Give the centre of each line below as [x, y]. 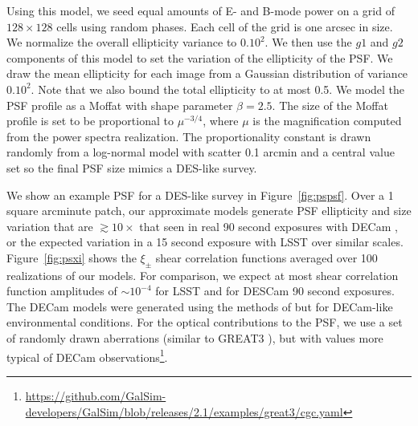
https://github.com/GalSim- [96, 395]
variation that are [50, 226]
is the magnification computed [327, 121]
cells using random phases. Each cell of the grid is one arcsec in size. [225, 26]
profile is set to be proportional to [90, 121]
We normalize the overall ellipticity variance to [122, 42]
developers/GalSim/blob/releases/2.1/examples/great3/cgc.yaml [184, 411]
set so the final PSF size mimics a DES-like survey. [132, 167]
